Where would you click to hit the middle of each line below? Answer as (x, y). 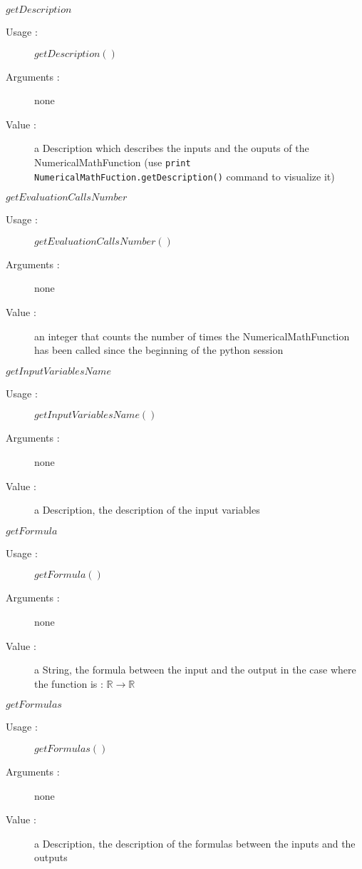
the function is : (69, 683)
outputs (51, 857)
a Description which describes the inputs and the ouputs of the (172, 148)
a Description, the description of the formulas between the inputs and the (195, 843)
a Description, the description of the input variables (147, 510)
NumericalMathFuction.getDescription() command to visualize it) (185, 176)
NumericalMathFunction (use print (113, 162)
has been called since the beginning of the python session (159, 350)
